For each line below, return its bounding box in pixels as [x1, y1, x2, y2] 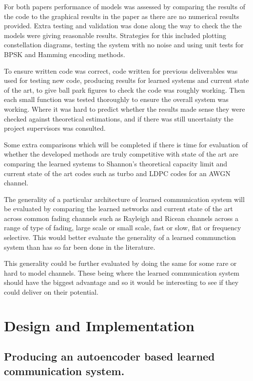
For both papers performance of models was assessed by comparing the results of [4, 1, 245, 11]
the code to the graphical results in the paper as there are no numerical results [4, 11, 239, 21]
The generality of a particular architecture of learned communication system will [4, 194, 245, 204]
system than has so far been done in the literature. [4, 241, 156, 252]
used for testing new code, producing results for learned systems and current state [4, 75, 249, 85]
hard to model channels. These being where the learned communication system [4, 267, 239, 278]
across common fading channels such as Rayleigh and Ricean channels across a [4, 213, 238, 223]
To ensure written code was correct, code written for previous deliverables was [4, 65, 238, 76]
